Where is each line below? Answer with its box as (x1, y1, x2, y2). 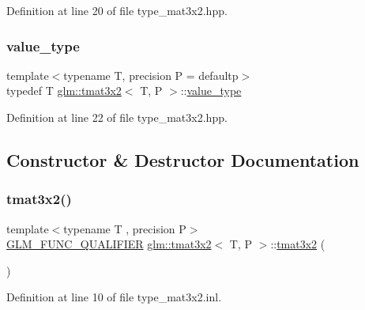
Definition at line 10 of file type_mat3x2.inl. (6, 289, 222, 305)
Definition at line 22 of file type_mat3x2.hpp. (6, 109, 228, 125)
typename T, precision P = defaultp (63, 66, 239, 83)
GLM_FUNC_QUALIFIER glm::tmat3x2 (6, 236, 212, 252)
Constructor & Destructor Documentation (6, 147, 359, 172)
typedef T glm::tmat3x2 (6, 82, 122, 99)
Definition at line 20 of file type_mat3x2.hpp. (6, 2, 228, 18)
